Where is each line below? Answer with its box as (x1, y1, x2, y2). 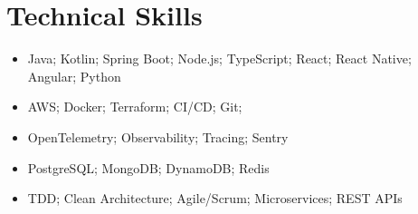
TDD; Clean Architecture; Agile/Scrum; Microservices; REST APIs (27, 189, 403, 208)
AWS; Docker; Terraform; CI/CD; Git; (27, 97, 242, 116)
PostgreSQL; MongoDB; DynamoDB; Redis (27, 158, 270, 177)
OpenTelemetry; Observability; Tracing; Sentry (27, 127, 289, 146)
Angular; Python (27, 66, 121, 85)
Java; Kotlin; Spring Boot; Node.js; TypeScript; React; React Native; (27, 49, 412, 68)
